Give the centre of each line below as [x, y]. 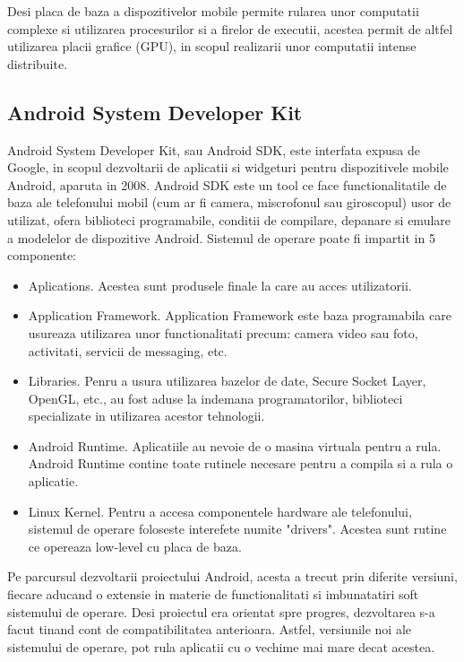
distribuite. [38, 63]
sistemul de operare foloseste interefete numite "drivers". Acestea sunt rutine [237, 529]
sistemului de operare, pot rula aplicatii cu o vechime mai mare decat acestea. [221, 646]
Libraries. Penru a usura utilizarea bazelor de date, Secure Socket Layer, [227, 381]
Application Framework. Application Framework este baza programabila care [240, 315]
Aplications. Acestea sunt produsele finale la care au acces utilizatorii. [220, 285]
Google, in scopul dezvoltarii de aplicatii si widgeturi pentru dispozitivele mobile [228, 167]
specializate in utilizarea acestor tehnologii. [146, 416]
